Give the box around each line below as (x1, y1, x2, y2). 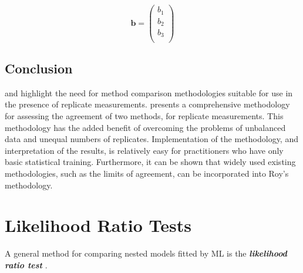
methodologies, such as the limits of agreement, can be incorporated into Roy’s (5, 167, 289, 179)
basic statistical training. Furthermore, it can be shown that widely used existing (5, 156, 296, 168)
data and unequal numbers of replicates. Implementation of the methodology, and (5, 133, 298, 145)
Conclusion (5, 59, 73, 77)
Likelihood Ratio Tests (5, 213, 192, 237)
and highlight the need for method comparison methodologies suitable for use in (5, 86, 293, 99)
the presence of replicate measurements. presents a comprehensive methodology (5, 98, 290, 110)
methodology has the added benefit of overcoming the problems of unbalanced (5, 121, 286, 133)
